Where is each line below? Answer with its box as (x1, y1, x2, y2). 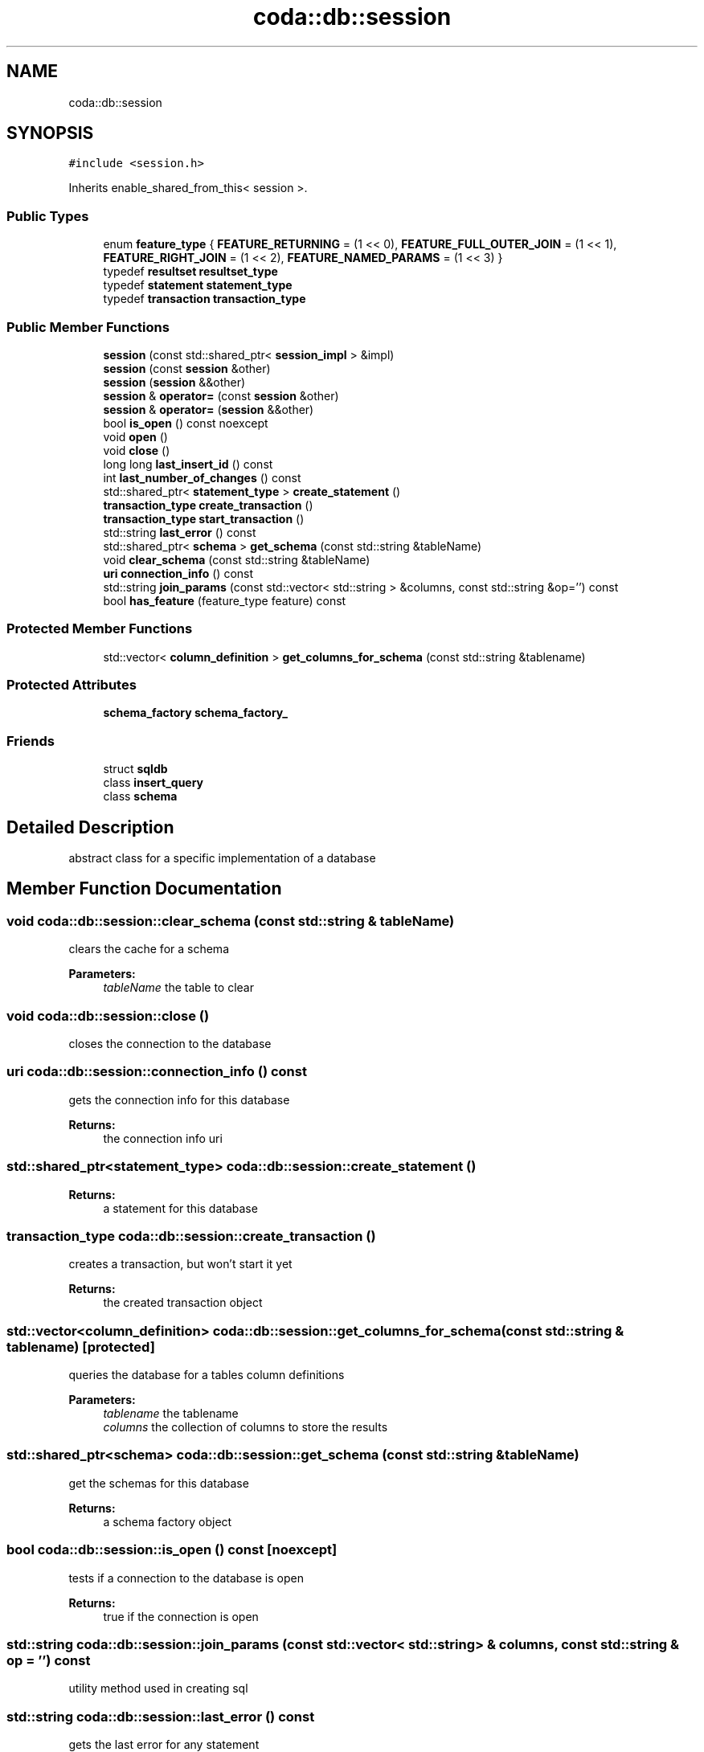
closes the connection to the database (68, 1037, 272, 1050)
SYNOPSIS (6, 123, 94, 144)
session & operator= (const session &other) (103, 388, 339, 403)
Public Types (6, 207, 89, 224)
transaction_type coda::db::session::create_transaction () (6, 1227, 376, 1244)
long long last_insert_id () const (103, 456, 273, 471)
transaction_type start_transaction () (103, 511, 305, 526)
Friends (6, 732, 55, 749)
